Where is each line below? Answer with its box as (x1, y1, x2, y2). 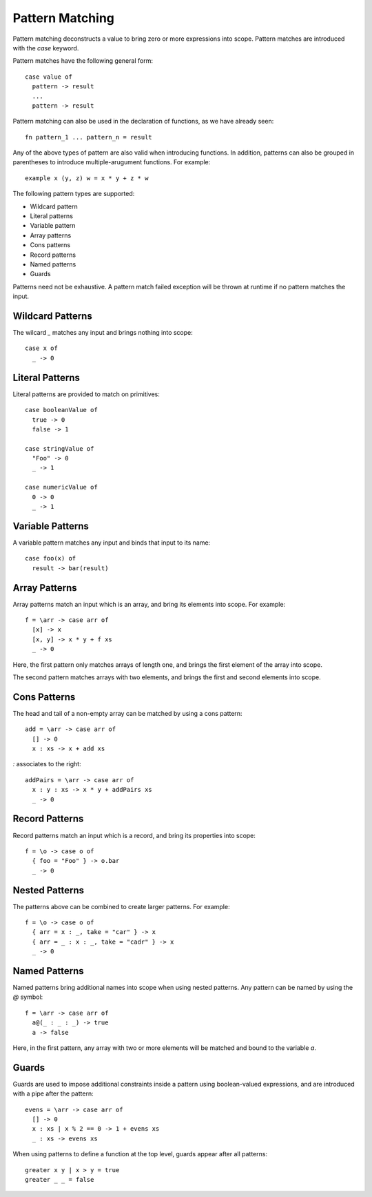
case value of (25, 72, 72, 81)
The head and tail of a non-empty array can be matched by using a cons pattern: (12, 709, 242, 717)
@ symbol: (12, 993, 43, 1001)
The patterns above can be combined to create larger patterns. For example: (12, 902, 230, 911)
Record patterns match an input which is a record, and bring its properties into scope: (12, 831, 256, 839)
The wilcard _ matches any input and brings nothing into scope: (12, 329, 193, 337)
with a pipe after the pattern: (12, 1089, 94, 1098)
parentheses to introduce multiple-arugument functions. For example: (12, 158, 211, 166)
